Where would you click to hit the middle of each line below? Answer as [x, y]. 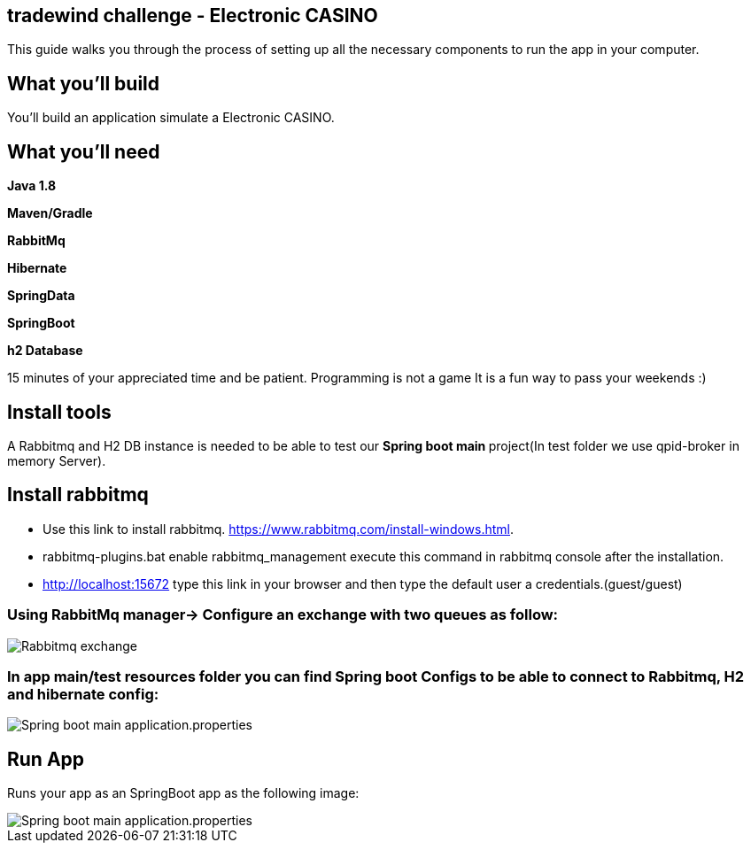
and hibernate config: [83, 694]
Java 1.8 [32, 186]
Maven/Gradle [50, 213]
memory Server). [57, 460]
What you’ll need [84, 151]
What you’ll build [84, 83]
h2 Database [45, 351]
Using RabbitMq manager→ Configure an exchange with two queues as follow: [283, 615]
